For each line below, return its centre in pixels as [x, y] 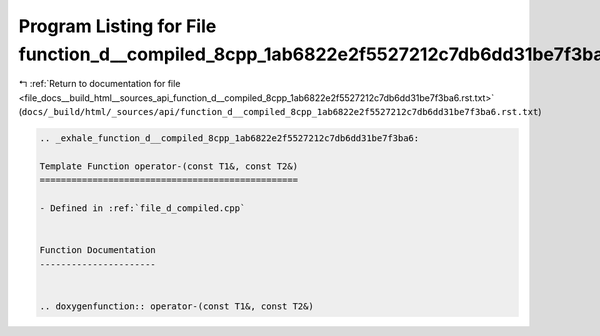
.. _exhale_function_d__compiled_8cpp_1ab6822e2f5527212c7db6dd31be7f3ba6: [229, 138]
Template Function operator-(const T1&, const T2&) [169, 166]
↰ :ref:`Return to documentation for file [99, 84]
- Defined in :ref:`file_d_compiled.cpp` [142, 208]
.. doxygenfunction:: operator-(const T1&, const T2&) [176, 306]
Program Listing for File [117, 26]
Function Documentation [98, 250]
